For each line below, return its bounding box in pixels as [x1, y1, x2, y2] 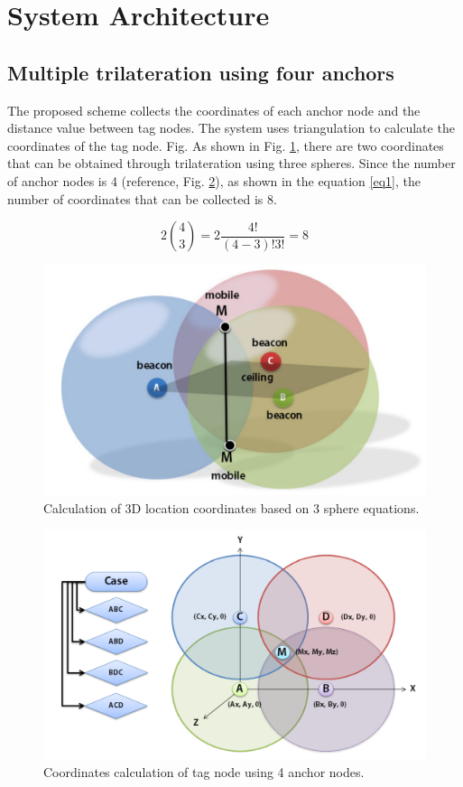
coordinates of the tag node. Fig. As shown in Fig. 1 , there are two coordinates [7, 136, 444, 155]
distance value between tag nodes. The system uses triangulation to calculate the [7, 118, 455, 137]
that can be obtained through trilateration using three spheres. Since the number [7, 154, 456, 173]
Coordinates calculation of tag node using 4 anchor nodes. [43, 762, 365, 781]
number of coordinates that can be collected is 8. [7, 189, 277, 208]
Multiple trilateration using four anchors [7, 58, 394, 86]
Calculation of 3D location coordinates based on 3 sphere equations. [43, 498, 420, 517]
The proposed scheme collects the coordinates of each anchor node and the [7, 100, 421, 119]
